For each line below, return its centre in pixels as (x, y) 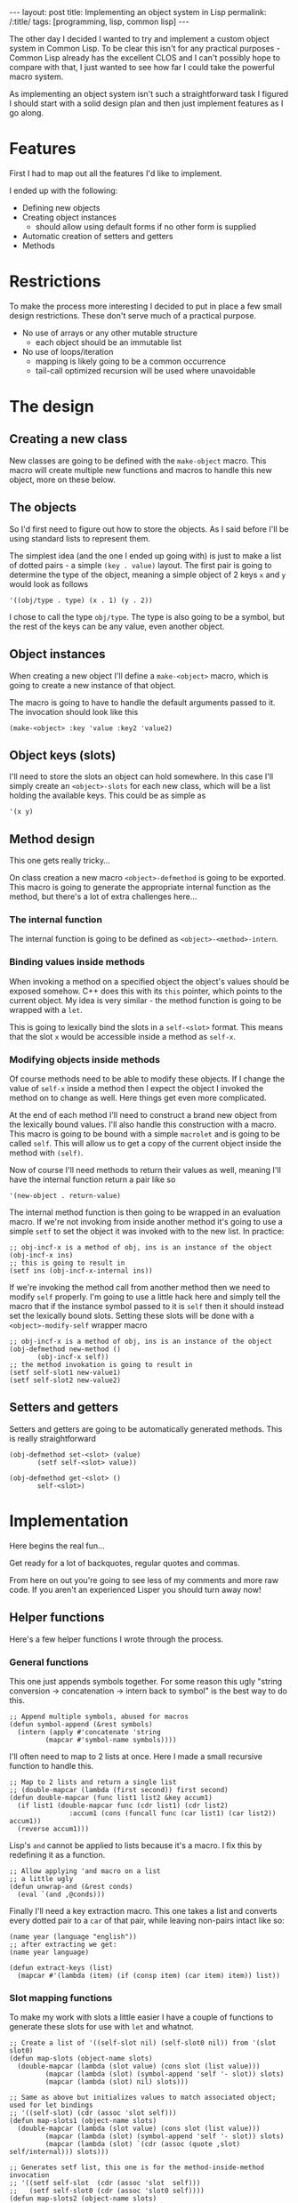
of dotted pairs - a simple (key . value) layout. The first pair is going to (141, 565)
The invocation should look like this (74, 712)
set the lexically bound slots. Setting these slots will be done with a (132, 1316)
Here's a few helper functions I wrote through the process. (117, 1639)
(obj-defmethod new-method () (65, 1349)
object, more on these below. (62, 479)
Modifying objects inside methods (85, 1059)
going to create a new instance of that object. (93, 685)
